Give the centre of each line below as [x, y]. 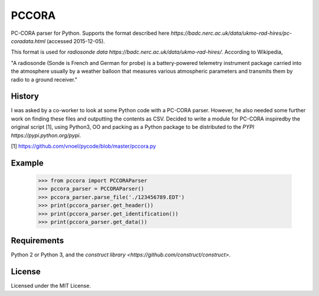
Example [27, 163]
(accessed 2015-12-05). [76, 41]
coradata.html [28, 41]
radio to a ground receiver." [44, 79]
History [25, 97]
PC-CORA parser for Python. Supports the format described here [90, 33]
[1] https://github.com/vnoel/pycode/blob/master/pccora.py [84, 146]
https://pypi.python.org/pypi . [46, 135]
